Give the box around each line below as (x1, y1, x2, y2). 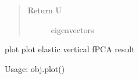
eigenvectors (51, 23, 94, 35)
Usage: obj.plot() (5, 62, 65, 74)
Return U (27, 4, 62, 16)
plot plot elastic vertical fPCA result (5, 43, 135, 55)
